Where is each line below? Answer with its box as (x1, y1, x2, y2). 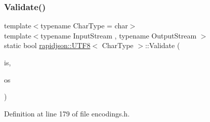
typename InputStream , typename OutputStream (40, 30, 197, 40)
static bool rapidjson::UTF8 (4, 40, 91, 51)
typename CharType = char (40, 20, 128, 31)
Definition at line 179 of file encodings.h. (4, 108, 130, 118)
